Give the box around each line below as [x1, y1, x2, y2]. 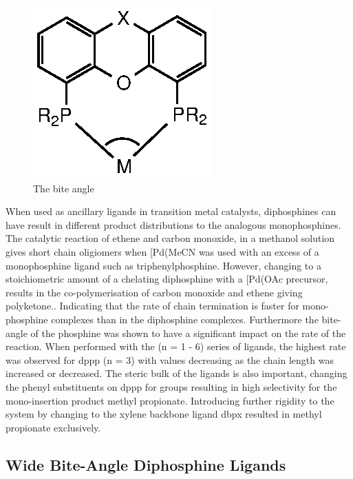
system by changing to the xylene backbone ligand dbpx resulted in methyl [6, 407, 322, 421]
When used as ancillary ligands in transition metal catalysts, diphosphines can [6, 204, 336, 218]
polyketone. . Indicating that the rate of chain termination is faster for [6, 298, 299, 313]
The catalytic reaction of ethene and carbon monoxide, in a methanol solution [6, 231, 335, 245]
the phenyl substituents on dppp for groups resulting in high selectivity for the [6, 379, 337, 394]
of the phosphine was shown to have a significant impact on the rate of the [30, 325, 346, 340]
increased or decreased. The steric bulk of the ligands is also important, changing [6, 366, 347, 380]
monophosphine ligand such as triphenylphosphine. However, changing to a [6, 258, 321, 272]
